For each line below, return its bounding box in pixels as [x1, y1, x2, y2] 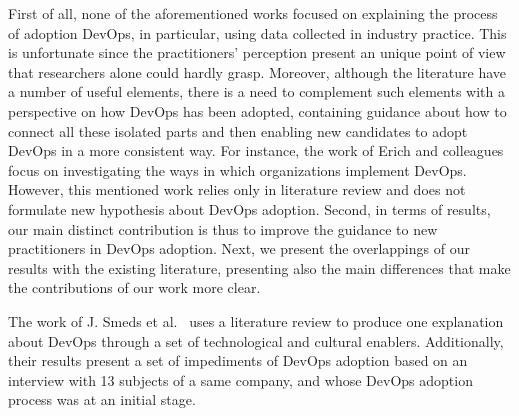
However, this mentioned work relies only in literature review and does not [8, 179, 466, 200]
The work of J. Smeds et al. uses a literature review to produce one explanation [8, 310, 504, 331]
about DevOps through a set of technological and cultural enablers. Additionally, [8, 330, 504, 351]
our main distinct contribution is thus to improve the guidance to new [8, 218, 438, 239]
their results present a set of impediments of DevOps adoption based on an [8, 350, 468, 371]
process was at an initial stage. [8, 389, 196, 410]
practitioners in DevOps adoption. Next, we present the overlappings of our [8, 238, 470, 259]
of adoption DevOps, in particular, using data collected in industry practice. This [8, 22, 507, 43]
